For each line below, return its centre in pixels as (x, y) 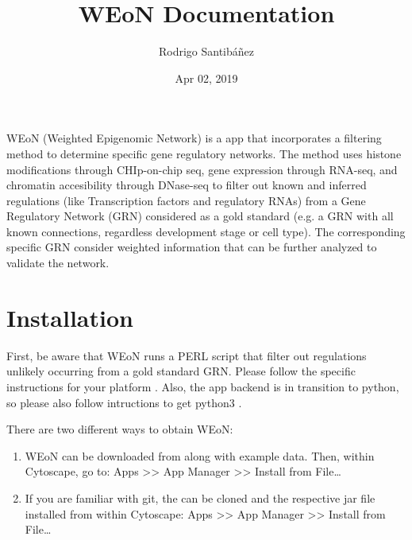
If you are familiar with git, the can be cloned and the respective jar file (200, 497)
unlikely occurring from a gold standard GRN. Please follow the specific (181, 371)
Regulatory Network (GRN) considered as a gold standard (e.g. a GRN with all (200, 216)
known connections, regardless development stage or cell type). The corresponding (206, 231)
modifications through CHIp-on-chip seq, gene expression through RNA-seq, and (202, 169)
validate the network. (58, 263)
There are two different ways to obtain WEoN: (120, 429)
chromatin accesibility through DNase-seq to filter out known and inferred (187, 185)
